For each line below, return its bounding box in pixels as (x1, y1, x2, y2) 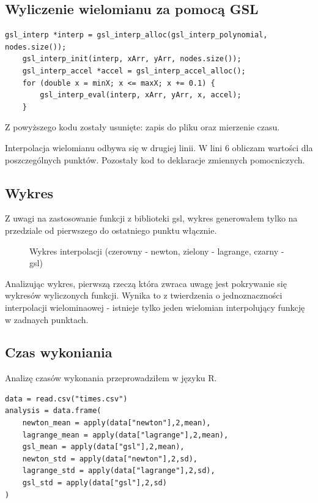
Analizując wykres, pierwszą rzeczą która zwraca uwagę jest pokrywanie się (5, 277, 287, 289)
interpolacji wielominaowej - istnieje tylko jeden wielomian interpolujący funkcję (5, 300, 305, 313)
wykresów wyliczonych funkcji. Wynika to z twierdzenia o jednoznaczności (5, 289, 283, 302)
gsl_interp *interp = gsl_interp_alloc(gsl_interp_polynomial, (5, 31, 268, 40)
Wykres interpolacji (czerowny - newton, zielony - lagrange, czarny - (29, 244, 284, 257)
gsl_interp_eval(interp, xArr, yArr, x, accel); (40, 91, 242, 100)
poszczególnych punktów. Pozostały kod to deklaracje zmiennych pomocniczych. (5, 153, 305, 166)
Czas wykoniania (5, 343, 113, 362)
